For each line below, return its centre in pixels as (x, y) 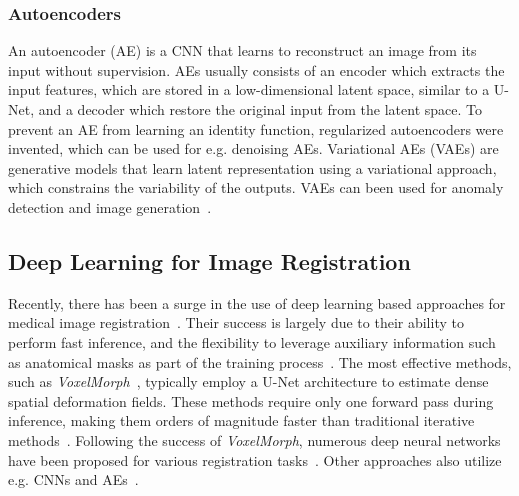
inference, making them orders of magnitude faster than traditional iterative (241, 420)
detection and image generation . (110, 206)
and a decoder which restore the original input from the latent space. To (260, 109)
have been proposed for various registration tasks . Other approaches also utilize (255, 459)
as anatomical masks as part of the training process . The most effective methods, (260, 361)
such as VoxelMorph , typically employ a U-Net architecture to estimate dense (248, 381)
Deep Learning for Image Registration (209, 260)
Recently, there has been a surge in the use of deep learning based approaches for (257, 302)
